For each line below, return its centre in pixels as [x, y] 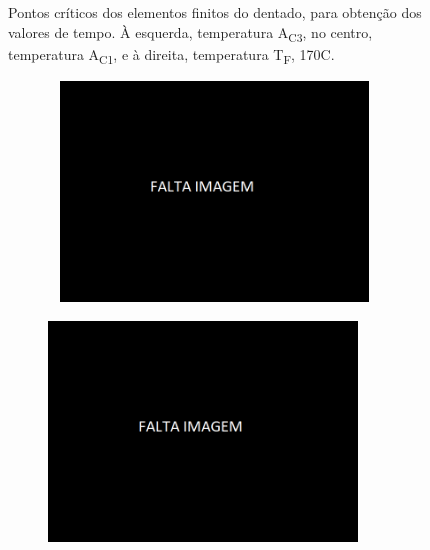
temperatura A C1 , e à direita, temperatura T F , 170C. [171, 55]
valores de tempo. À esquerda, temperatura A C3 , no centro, [190, 33]
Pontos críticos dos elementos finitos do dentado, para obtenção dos [215, 12]
